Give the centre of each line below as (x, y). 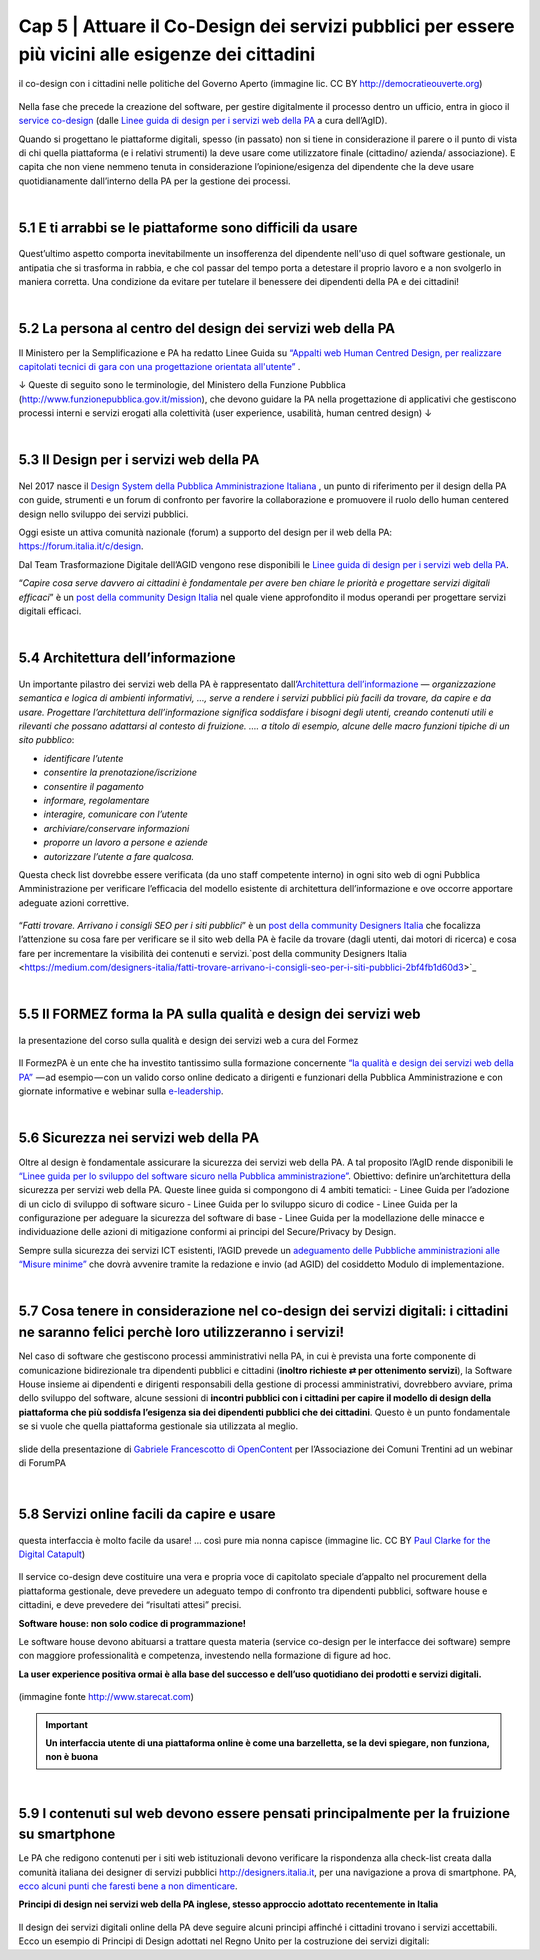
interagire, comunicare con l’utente (116, 814)
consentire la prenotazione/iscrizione (120, 772)
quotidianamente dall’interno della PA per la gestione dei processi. (154, 181)
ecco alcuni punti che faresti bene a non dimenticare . (128, 1886)
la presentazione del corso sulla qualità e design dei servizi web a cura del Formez (188, 1041)
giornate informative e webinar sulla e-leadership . (121, 1091)
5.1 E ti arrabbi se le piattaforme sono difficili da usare (188, 227)
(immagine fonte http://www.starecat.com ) (106, 1697)
